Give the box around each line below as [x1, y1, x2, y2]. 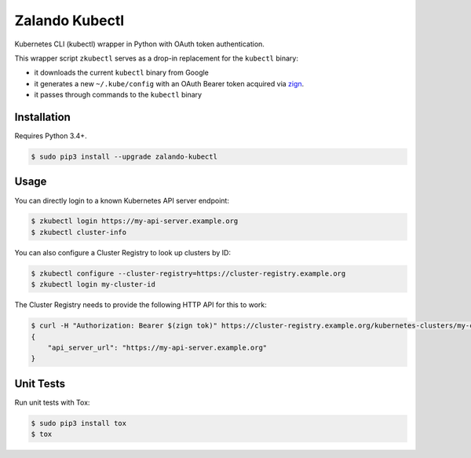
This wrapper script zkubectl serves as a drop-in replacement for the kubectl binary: [14, 53, 298, 63]
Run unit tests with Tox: [14, 398, 90, 407]
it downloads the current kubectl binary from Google [34, 68, 210, 78]
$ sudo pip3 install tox [31, 419, 127, 427]
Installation [14, 110, 71, 123]
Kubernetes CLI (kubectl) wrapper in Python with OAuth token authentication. [14, 39, 265, 49]
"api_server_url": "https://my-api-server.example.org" [47, 343, 268, 352]
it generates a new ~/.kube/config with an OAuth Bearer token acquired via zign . [34, 79, 305, 88]
